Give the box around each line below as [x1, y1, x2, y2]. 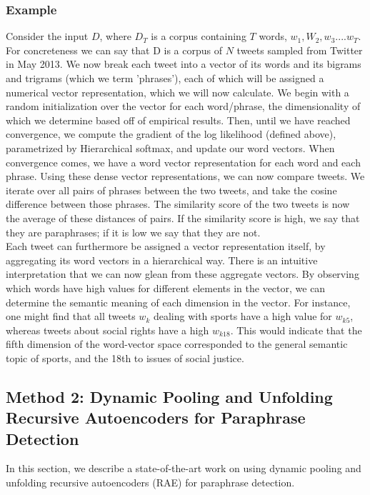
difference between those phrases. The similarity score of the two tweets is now [6, 196, 350, 211]
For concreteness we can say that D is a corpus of [6, 42, 223, 57]
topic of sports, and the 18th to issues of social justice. [6, 350, 244, 365]
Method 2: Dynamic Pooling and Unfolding [6, 385, 333, 407]
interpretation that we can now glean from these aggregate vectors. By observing [6, 266, 359, 281]
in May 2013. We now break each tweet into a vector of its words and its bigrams [6, 56, 361, 71]
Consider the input [6, 29, 89, 44]
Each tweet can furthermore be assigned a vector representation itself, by [6, 239, 326, 254]
